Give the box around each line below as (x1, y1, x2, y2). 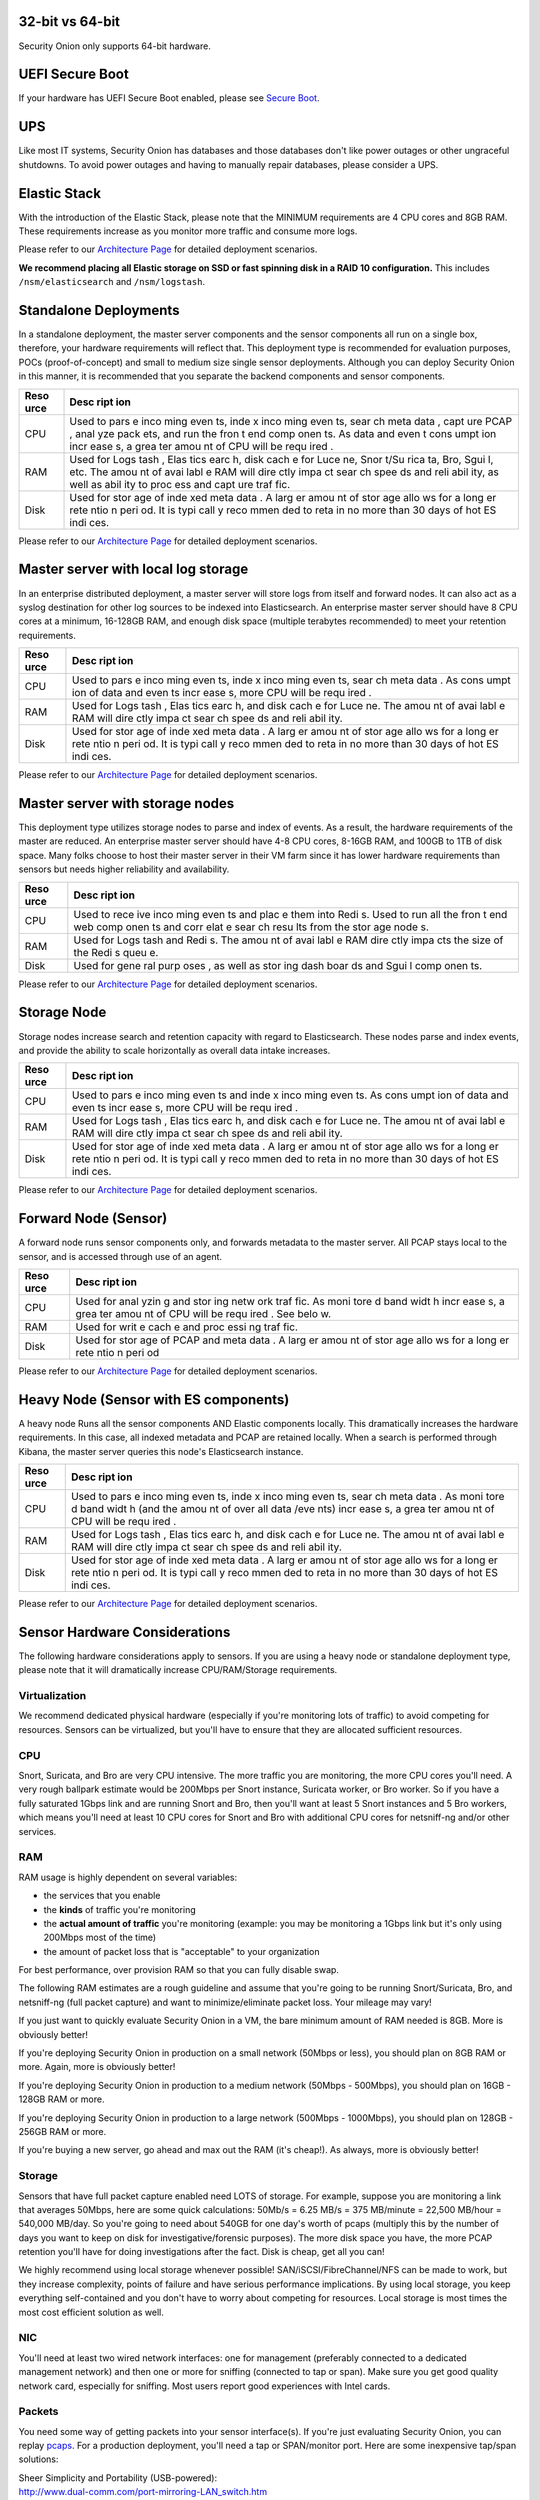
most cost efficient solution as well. (18, 2306, 164, 2318)
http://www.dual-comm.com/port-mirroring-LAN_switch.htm (18, 2486, 268, 2498)
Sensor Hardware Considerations (18, 1623, 231, 1640)
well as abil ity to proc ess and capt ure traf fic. (69, 477, 291, 491)
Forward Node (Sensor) (18, 1210, 168, 1227)
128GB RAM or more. (18, 2093, 105, 2105)
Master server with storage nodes (18, 795, 235, 812)
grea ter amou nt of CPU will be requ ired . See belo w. (75, 1306, 332, 1320)
